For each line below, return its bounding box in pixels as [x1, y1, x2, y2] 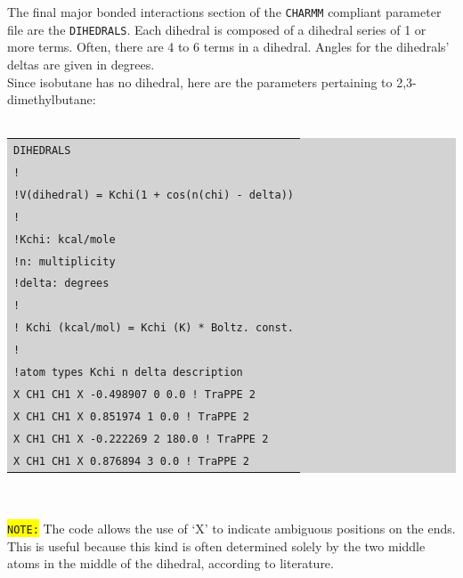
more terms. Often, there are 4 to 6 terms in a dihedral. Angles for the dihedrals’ [7, 37, 450, 56]
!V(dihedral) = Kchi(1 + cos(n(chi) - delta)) [13, 188, 294, 201]
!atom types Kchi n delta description [13, 366, 243, 379]
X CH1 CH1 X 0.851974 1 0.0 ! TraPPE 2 [13, 410, 249, 423]
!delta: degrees [13, 277, 110, 290]
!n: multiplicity [13, 255, 116, 268]
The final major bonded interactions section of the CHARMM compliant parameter [7, 3, 442, 20]
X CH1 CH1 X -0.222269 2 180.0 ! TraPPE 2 [13, 432, 269, 445]
